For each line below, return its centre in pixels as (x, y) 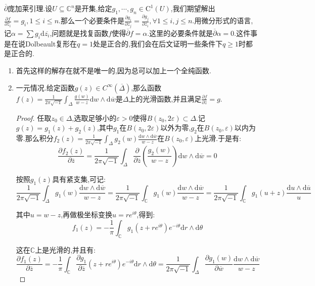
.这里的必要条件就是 (180, 33)
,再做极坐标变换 (87, 215)
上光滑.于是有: (218, 138)
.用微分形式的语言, (223, 20)
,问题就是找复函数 (79, 33)
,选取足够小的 (94, 117)
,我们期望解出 (193, 8)
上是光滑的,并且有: (65, 249)
